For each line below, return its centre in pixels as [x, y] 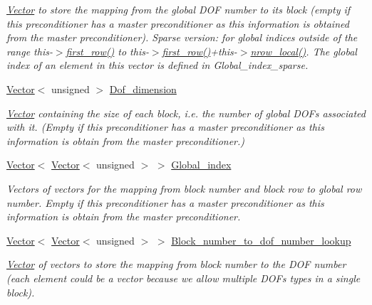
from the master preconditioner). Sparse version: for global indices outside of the [182, 37]
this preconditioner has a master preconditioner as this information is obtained [178, 23]
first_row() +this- [200, 51]
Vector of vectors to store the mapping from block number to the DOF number [176, 264]
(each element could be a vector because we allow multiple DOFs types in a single [184, 278]
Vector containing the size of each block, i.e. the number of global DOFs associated [186, 113]
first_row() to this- [107, 51]
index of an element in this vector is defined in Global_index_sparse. [157, 65]
